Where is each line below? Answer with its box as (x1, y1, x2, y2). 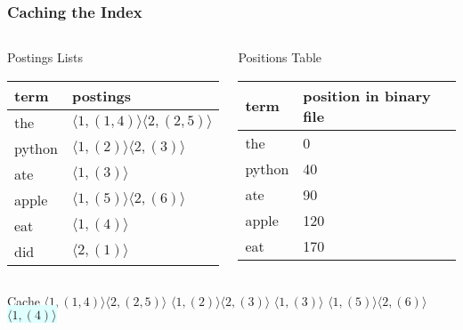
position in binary (303, 85, 431, 106)
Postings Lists (7, 48, 84, 67)
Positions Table (238, 48, 322, 67)
